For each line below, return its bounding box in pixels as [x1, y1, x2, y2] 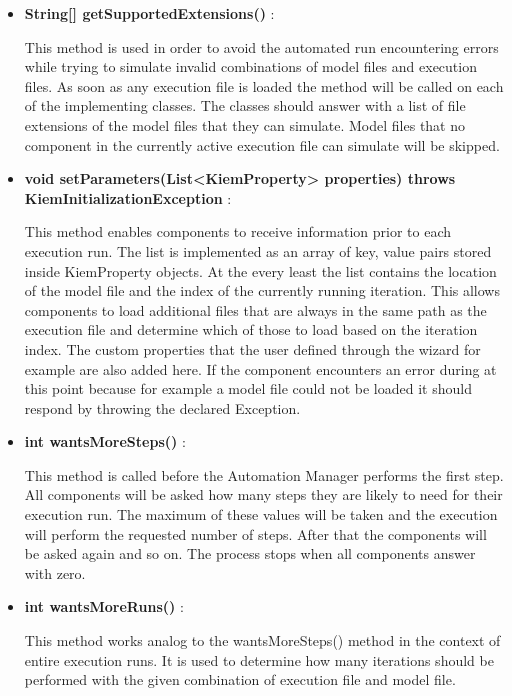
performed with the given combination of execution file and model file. [24, 669, 456, 690]
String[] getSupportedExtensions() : [24, 3, 275, 23]
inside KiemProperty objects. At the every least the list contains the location [24, 260, 497, 281]
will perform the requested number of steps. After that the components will [24, 523, 487, 544]
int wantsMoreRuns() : [24, 596, 184, 617]
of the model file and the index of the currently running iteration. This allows [24, 280, 500, 301]
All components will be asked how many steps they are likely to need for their [24, 484, 503, 505]
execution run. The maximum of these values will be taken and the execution [24, 504, 498, 525]
